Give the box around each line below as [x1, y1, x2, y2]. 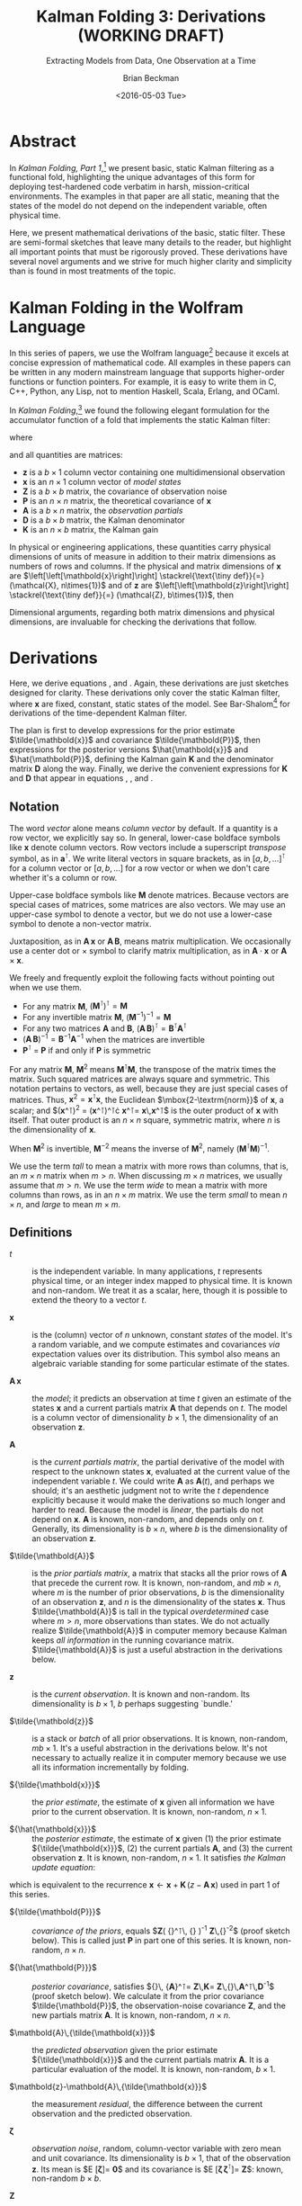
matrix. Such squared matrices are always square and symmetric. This [9, 1073, 271, 1084]
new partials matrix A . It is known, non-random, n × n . [31, 2009, 231, 2021]
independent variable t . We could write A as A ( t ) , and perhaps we [31, 1475, 275, 1486]
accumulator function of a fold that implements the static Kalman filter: [9, 414, 271, 425]
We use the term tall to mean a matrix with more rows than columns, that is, [9, 1161, 289, 1171]
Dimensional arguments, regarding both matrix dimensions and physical [9, 606, 276, 617]
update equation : [31, 1862, 96, 1873]
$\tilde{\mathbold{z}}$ [9, 1716, 94, 1726]
